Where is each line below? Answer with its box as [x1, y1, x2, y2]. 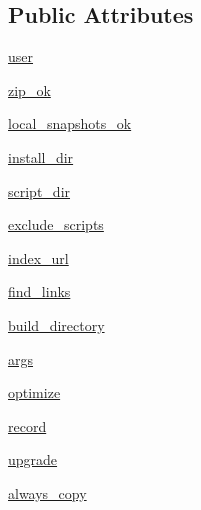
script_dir [8, 180, 71, 201]
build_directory [8, 314, 105, 335]
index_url [8, 247, 69, 268]
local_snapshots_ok [8, 113, 132, 134]
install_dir [8, 146, 74, 167]
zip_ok [8, 79, 51, 100]
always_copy [8, 482, 87, 503]
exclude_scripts [8, 214, 104, 235]
